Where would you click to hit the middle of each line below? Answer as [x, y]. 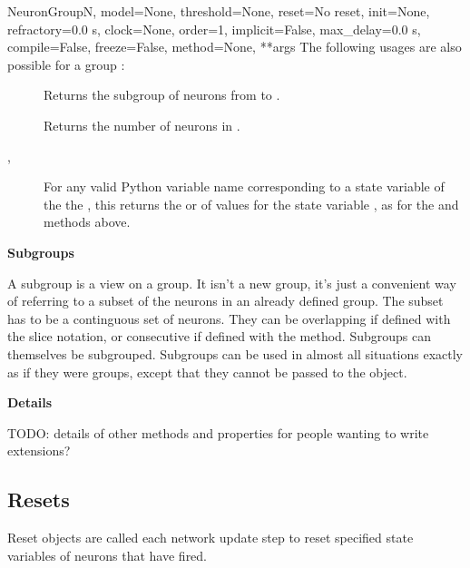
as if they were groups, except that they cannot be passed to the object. [207, 372]
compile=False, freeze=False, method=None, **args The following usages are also [235, 47]
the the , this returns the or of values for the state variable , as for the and [251, 204]
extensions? [39, 450]
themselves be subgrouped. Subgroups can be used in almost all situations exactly [235, 353]
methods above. [87, 222]
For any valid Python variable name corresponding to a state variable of [244, 186]
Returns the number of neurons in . [142, 125]
